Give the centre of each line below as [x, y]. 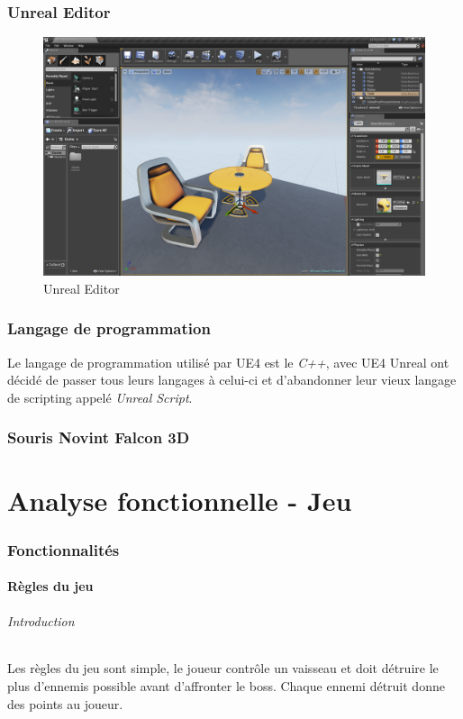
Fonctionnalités [64, 549]
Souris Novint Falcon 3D [99, 437]
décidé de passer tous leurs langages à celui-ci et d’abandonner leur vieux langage [232, 380]
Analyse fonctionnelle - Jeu [180, 501]
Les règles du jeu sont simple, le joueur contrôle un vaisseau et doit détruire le [223, 668]
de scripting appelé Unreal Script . [100, 397]
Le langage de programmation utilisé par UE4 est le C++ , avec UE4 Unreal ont [228, 362]
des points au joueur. [65, 703]
